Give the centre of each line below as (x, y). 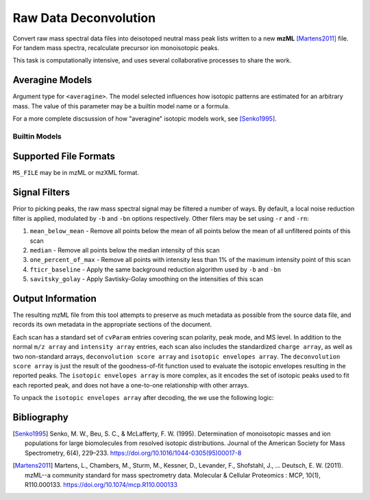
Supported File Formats (64, 157)
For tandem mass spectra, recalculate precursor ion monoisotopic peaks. (116, 47)
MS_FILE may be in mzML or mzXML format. (76, 173)
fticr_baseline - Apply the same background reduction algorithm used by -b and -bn (155, 269)
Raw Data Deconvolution (84, 18)
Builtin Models (37, 136)
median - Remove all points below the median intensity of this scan (125, 250)
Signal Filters (41, 192)
